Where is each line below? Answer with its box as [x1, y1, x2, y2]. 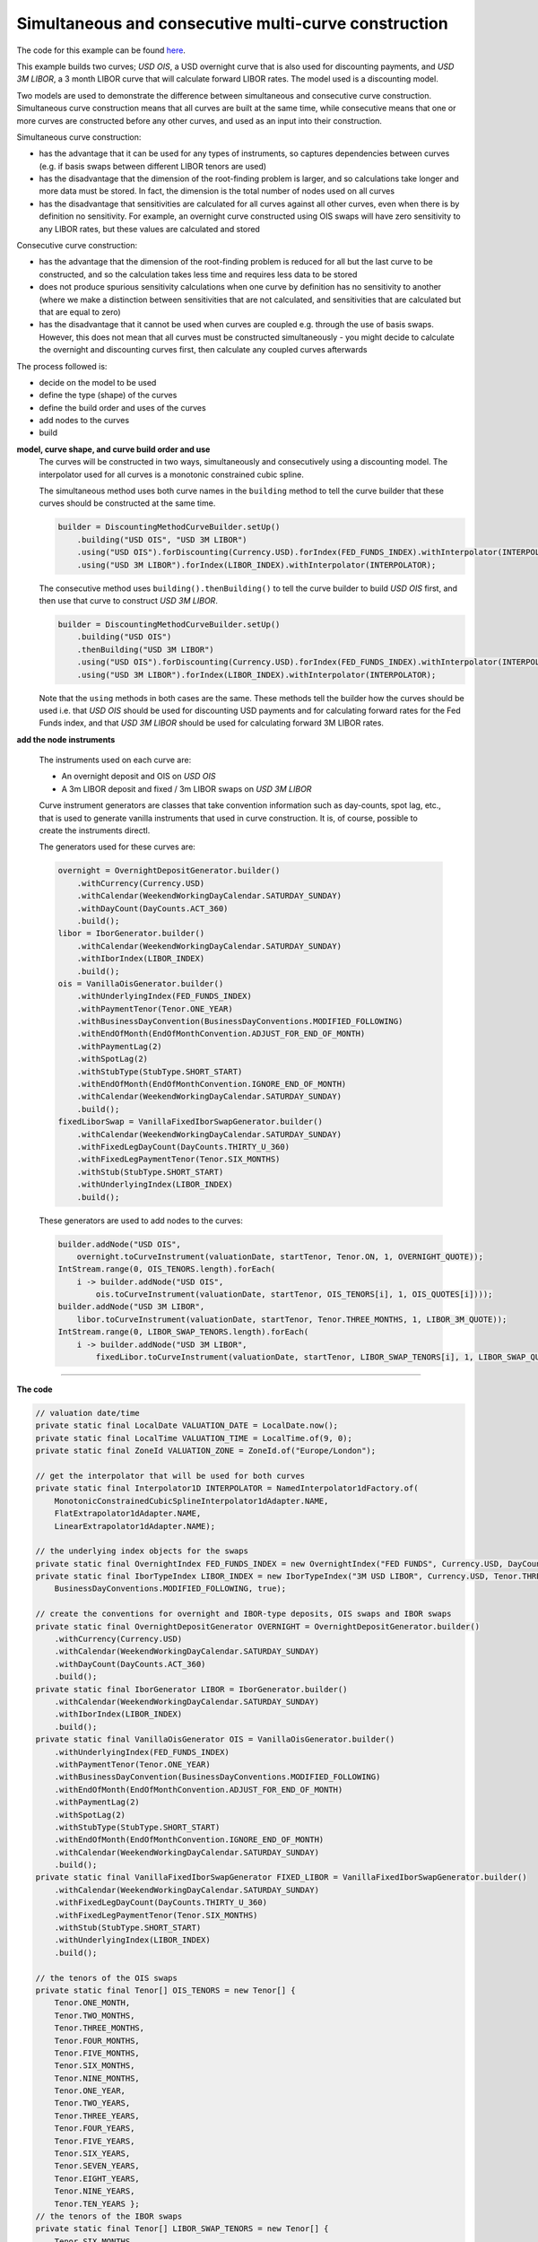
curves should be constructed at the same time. [39, 498, 216, 508]
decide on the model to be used [39, 377, 157, 387]
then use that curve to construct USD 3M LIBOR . [39, 595, 219, 605]
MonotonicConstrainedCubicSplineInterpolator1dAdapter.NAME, [54, 1496, 329, 1506]
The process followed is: [16, 361, 108, 371]
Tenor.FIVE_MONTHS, [54, 2047, 141, 2058]
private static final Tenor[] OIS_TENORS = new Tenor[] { [35, 1985, 296, 1995]
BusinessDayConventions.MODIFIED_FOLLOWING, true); [54, 1584, 287, 1594]
